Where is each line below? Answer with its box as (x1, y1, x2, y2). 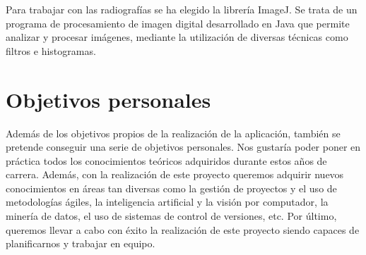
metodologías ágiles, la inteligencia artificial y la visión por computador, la (6, 194, 329, 209)
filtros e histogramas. (6, 43, 96, 58)
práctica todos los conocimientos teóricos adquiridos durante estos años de (6, 153, 327, 168)
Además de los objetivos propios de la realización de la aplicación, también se (6, 125, 341, 140)
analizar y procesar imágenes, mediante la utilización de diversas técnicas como (6, 30, 348, 44)
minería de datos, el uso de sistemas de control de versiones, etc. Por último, (6, 209, 337, 223)
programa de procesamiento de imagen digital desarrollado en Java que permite (6, 15, 350, 30)
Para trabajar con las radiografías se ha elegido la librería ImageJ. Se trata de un (6, 2, 358, 16)
